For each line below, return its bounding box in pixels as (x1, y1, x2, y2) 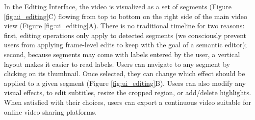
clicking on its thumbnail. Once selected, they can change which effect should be (4, 68, 245, 79)
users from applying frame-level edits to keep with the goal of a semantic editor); (4, 40, 247, 50)
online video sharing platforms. (4, 106, 97, 117)
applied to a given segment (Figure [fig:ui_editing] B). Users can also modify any (4, 78, 246, 88)
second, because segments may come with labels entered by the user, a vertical (4, 49, 240, 59)
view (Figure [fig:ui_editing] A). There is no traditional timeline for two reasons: (4, 20, 245, 31)
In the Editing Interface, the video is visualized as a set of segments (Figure (4, 1, 232, 11)
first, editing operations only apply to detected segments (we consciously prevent (4, 30, 247, 40)
